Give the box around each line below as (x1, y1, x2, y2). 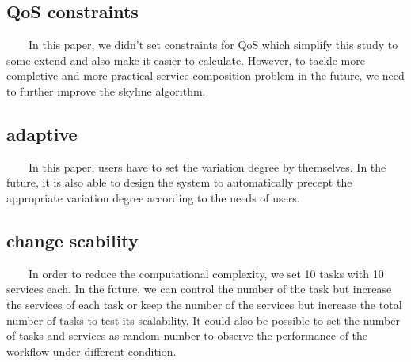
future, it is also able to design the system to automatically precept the (6, 174, 352, 190)
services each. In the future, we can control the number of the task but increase (6, 281, 392, 297)
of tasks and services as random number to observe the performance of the (6, 327, 368, 344)
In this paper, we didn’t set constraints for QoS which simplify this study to (28, 36, 398, 53)
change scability (6, 228, 139, 252)
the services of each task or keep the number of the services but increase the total (6, 296, 402, 312)
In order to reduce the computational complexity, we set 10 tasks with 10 (28, 265, 384, 281)
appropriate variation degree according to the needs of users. (6, 189, 300, 206)
